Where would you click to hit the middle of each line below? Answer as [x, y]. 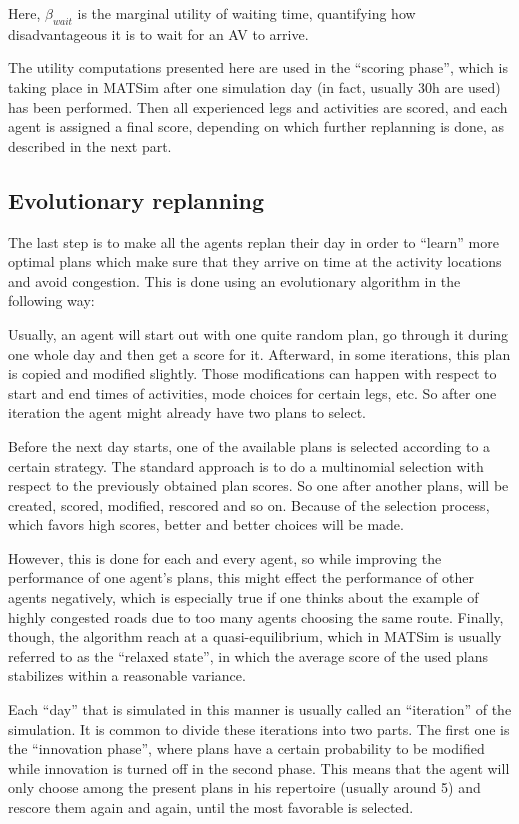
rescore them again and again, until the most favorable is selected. [211, 807]
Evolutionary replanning [136, 199]
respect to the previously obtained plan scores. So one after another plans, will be [258, 485]
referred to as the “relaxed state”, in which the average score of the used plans [248, 655]
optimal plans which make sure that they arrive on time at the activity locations [255, 261]
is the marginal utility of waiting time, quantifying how [246, 13]
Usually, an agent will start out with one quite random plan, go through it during [258, 333]
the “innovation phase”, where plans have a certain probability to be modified [246, 748]
